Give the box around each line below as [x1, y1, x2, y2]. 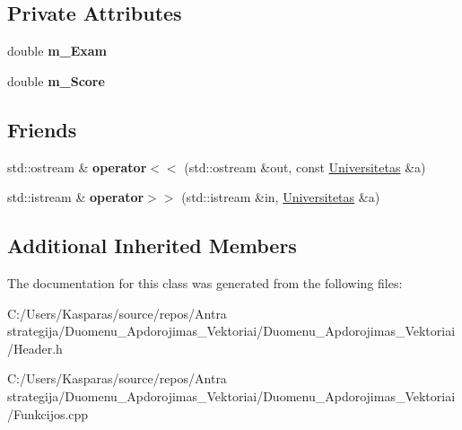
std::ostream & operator [7, 157, 147, 176]
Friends [7, 115, 77, 143]
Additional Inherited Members [7, 232, 297, 259]
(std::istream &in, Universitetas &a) [181, 188, 380, 206]
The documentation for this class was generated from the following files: [7, 273, 403, 292]
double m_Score [7, 71, 105, 90]
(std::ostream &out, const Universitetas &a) [184, 157, 426, 176]
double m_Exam [7, 41, 108, 60]
